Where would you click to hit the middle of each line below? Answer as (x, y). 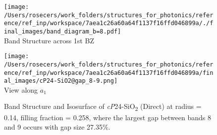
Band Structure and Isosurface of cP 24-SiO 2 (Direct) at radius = (103, 107)
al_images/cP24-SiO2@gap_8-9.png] (61, 81)
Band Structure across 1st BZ (49, 40)
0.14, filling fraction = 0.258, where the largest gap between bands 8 (108, 117)
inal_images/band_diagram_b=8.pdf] (63, 31)
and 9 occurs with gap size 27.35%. (57, 127)
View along (21, 89)
